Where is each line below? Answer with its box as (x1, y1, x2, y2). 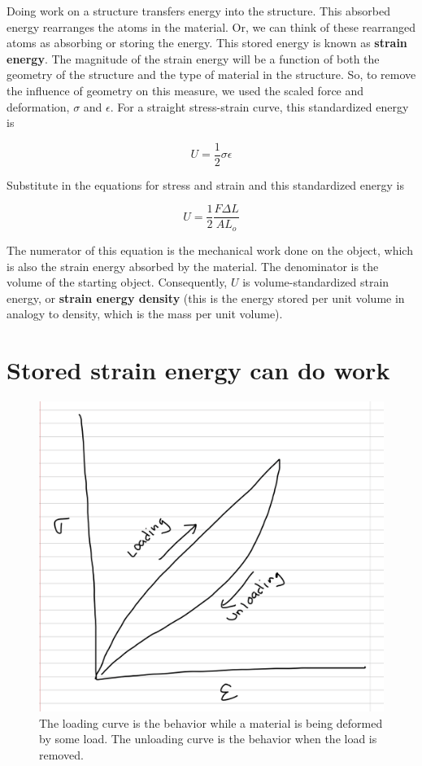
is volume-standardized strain (242, 274, 389, 291)
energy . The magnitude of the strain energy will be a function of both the (7, 50, 380, 67)
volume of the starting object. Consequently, (7, 274, 228, 291)
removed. (39, 746, 84, 763)
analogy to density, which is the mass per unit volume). (7, 305, 283, 322)
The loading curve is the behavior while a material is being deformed (39, 714, 383, 731)
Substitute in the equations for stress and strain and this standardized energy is (7, 176, 404, 193)
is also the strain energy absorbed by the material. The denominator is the (7, 257, 379, 274)
